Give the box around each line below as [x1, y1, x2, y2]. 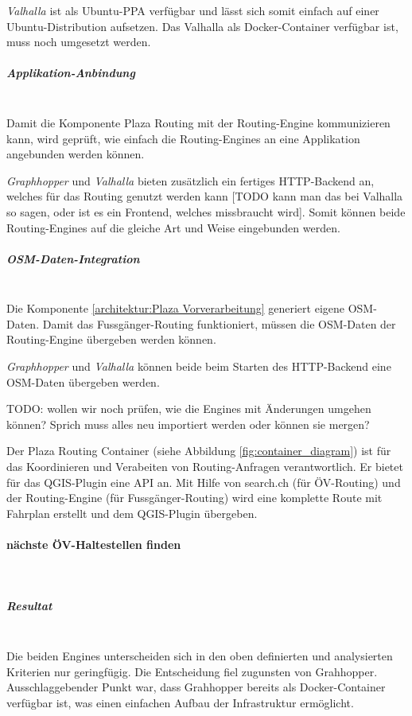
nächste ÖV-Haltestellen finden [6, 535, 181, 552]
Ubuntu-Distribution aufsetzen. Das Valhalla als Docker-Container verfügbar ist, [6, 18, 398, 34]
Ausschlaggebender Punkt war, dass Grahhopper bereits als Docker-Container [6, 679, 386, 695]
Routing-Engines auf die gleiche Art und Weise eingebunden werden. [6, 219, 340, 235]
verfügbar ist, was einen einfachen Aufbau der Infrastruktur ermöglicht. [6, 694, 354, 710]
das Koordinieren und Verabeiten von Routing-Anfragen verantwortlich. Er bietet [6, 458, 403, 474]
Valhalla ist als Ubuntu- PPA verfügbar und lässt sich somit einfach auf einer [6, 2, 379, 18]
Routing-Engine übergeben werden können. [6, 331, 216, 348]
